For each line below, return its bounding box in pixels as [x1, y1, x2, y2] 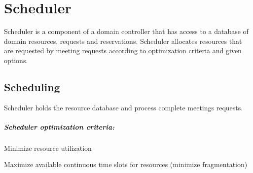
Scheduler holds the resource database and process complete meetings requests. [4, 102, 243, 112]
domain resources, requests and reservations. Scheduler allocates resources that [4, 35, 242, 46]
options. [4, 55, 28, 65]
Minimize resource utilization [4, 142, 92, 153]
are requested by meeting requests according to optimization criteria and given [4, 45, 242, 56]
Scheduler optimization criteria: [4, 121, 115, 132]
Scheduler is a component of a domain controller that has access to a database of [4, 26, 249, 36]
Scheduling [4, 79, 60, 94]
